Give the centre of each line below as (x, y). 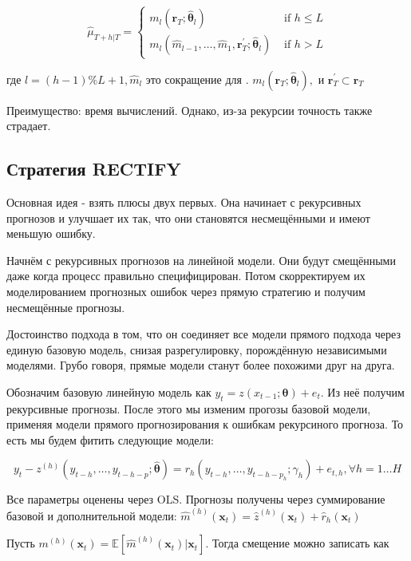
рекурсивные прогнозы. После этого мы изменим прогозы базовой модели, (189, 408)
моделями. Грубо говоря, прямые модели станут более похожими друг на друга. (201, 365)
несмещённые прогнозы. (66, 307)
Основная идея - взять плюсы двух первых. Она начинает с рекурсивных (184, 201)
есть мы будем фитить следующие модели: (110, 439)
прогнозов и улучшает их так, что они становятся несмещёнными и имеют (188, 217)
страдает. (29, 126)
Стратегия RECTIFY (94, 169)
